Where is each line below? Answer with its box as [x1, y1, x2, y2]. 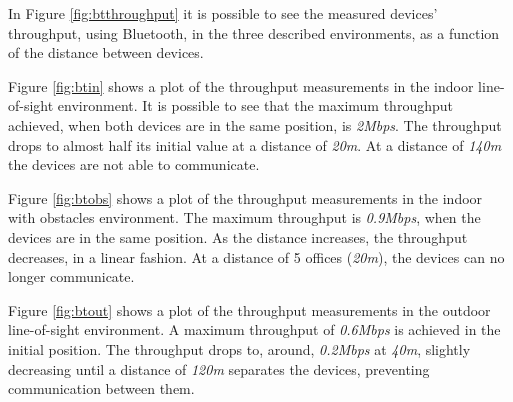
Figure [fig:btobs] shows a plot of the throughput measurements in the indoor [8, 187, 483, 208]
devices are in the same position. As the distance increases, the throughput [8, 226, 468, 247]
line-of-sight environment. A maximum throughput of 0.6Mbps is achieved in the [8, 319, 501, 340]
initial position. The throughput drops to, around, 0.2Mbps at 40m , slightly [8, 338, 471, 359]
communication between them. [8, 378, 195, 399]
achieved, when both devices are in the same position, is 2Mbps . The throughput [8, 114, 502, 135]
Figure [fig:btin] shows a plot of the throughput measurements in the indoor [8, 75, 474, 96]
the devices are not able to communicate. [8, 154, 260, 175]
